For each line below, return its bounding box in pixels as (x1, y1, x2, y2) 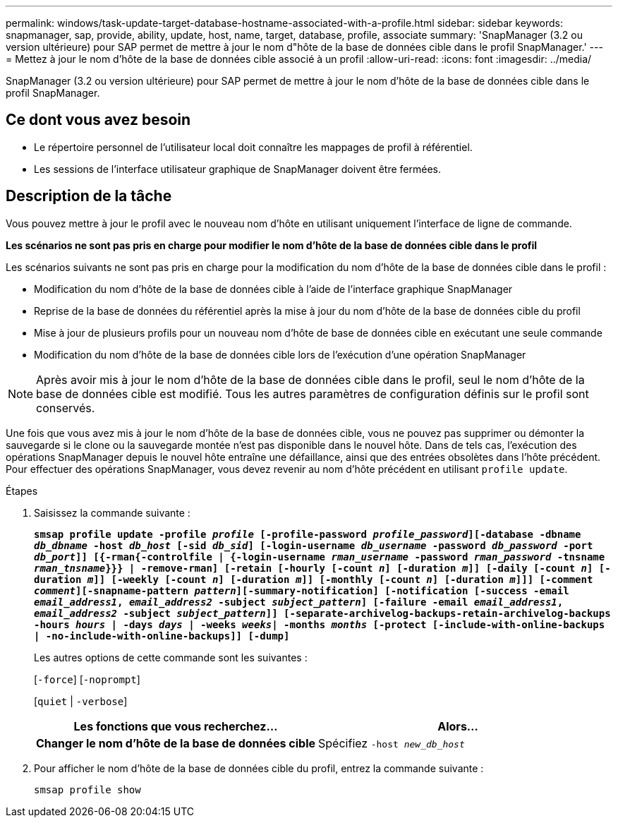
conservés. (36, 400, 95, 415)
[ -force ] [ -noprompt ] (34, 673, 140, 685)
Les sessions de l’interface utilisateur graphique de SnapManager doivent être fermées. (34, 162, 441, 175)
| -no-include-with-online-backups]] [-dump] (34, 630, 290, 642)
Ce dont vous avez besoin (6, 111, 191, 129)
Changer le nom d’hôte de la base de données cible (36, 735, 316, 750)
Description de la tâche (6, 187, 172, 205)
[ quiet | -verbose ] (34, 695, 128, 707)
